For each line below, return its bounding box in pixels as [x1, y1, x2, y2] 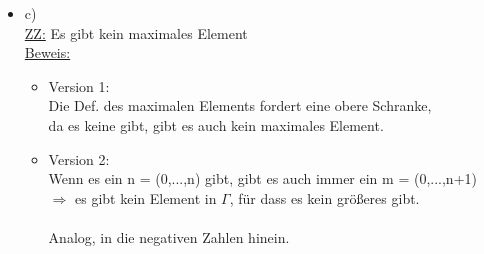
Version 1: [48, 75, 110, 96]
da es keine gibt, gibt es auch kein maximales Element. [48, 114, 384, 135]
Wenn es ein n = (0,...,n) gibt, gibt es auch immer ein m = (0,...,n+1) [48, 168, 477, 189]
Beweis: [24, 42, 71, 63]
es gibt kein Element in [74, 187, 217, 208]
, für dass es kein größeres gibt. [229, 187, 420, 208]
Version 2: [48, 148, 110, 169]
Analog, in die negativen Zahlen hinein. [48, 226, 290, 247]
